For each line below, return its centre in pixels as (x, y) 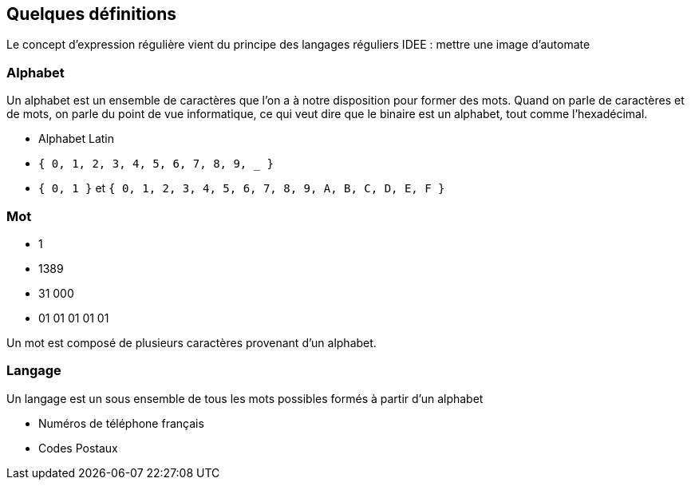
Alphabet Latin (77, 139)
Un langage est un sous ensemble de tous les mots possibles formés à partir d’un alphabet (245, 398)
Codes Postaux (78, 448)
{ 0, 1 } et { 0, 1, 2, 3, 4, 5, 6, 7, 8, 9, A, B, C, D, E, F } (242, 188)
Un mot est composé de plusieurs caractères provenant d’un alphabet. (192, 342)
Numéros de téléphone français (121, 423)
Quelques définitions (91, 14)
